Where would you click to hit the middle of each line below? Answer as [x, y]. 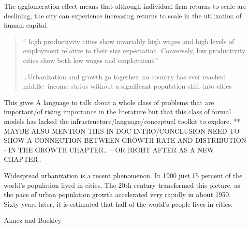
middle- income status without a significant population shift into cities [127, 86]
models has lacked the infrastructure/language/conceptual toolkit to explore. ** [122, 121]
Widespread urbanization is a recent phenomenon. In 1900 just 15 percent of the [123, 175]
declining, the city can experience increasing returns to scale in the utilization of [123, 15]
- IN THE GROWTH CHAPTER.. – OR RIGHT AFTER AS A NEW [109, 149]
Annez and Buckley [33, 220]
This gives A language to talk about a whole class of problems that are [109, 102]
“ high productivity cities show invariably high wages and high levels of [129, 41]
